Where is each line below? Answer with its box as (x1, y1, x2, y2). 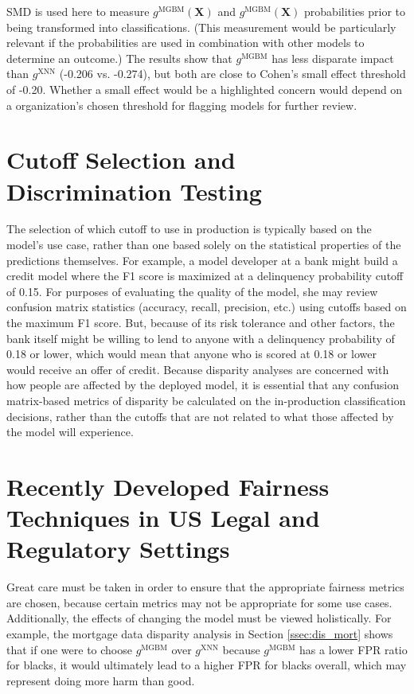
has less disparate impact (271, 49, 394, 66)
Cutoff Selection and (6, 143, 236, 176)
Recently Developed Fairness (6, 470, 330, 502)
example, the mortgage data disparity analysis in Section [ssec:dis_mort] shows (6, 626, 393, 642)
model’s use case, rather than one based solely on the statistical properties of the (6, 236, 401, 253)
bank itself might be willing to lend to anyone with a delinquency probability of (6, 329, 395, 346)
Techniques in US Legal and (6, 501, 320, 534)
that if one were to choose (6, 641, 132, 657)
